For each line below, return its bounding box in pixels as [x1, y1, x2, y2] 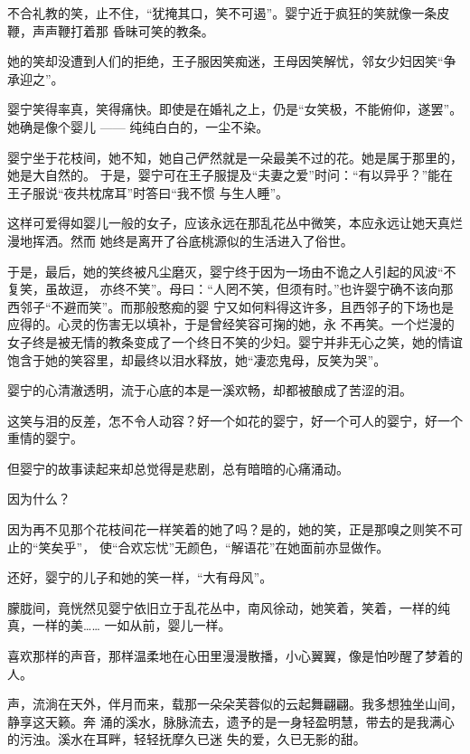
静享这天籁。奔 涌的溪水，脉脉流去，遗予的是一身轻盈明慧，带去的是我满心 [7, 712, 455, 730]
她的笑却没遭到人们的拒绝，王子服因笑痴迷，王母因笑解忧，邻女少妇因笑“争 [7, 52, 456, 71]
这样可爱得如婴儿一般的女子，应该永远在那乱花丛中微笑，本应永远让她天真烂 [7, 213, 463, 232]
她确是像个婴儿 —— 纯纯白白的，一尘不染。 [7, 117, 269, 136]
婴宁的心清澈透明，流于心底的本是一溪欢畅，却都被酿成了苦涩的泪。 [7, 381, 412, 400]
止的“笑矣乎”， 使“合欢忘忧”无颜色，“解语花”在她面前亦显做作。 [7, 537, 390, 556]
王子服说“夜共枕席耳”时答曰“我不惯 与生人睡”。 [7, 183, 289, 202]
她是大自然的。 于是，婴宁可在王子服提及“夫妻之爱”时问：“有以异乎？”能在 [7, 165, 454, 184]
